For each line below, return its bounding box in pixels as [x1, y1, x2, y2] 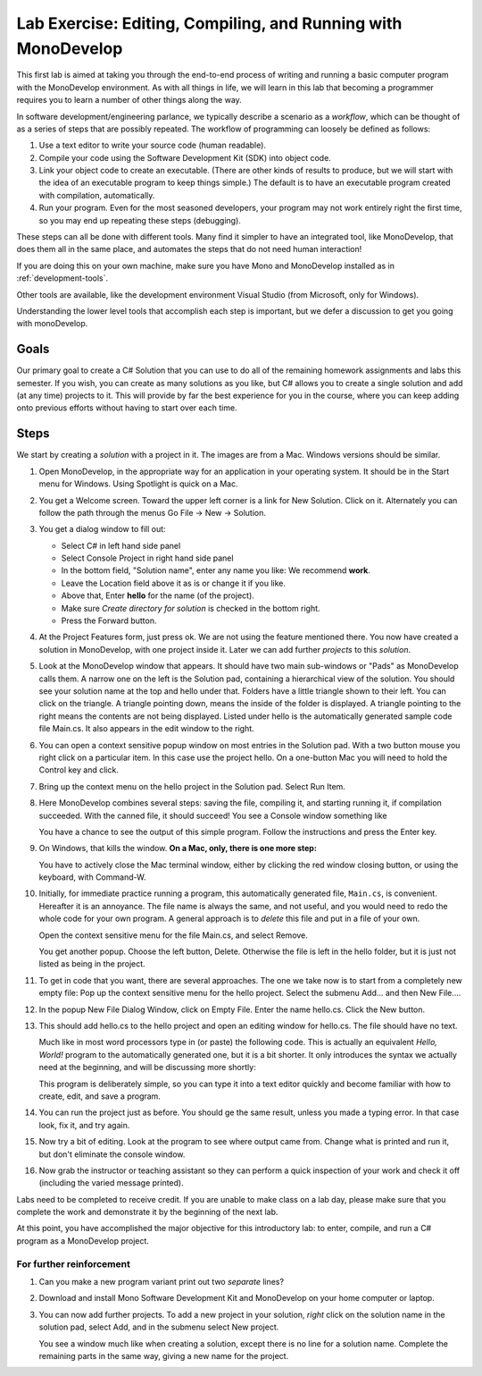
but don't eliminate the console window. [38, 1149, 186, 1160]
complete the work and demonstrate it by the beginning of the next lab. [16, 1207, 278, 1218]
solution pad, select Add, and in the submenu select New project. [38, 1321, 279, 1332]
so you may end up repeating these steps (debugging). [38, 215, 241, 225]
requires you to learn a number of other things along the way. [16, 95, 243, 106]
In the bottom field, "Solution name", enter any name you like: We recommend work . [61, 565, 370, 576]
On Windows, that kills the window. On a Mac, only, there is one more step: [38, 843, 317, 854]
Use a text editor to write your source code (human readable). [38, 139, 267, 151]
